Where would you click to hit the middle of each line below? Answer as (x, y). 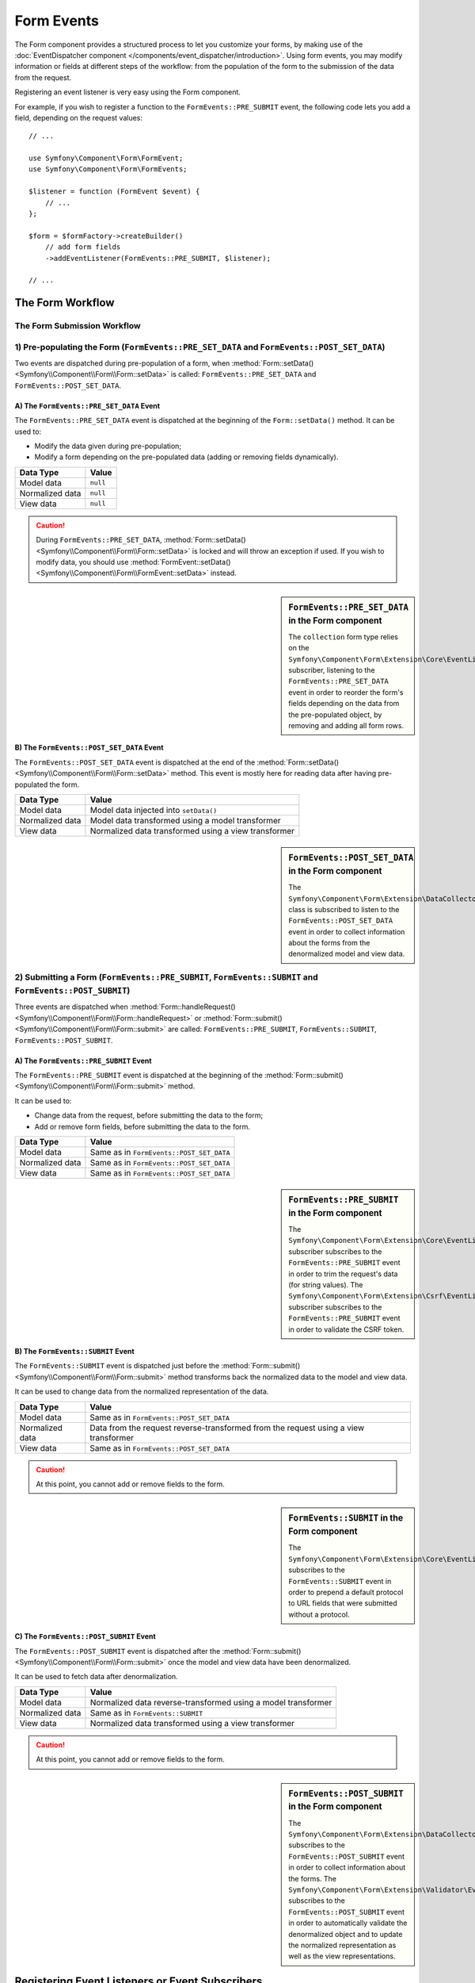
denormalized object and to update (346, 1934)
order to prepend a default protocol (346, 1592)
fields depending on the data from (344, 704)
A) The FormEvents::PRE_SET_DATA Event (87, 405)
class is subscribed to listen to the (344, 909)
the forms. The (312, 1878)
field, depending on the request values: (78, 117)
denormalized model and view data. (347, 954)
